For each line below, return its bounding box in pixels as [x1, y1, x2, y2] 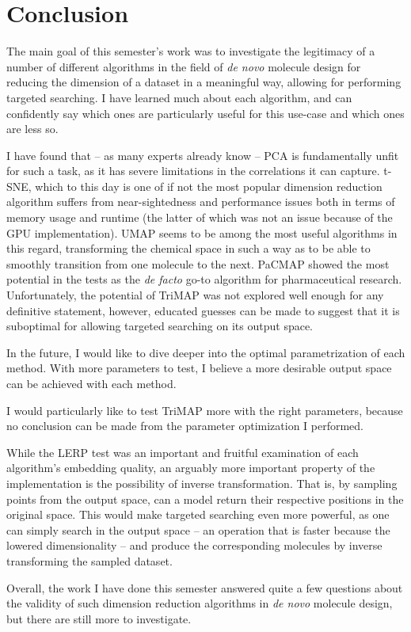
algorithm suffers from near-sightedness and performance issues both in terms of [6, 193, 395, 210]
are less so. [6, 120, 59, 137]
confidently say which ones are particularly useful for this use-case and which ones [6, 105, 405, 121]
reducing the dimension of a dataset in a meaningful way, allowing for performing [6, 74, 401, 90]
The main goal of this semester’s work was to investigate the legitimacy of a [6, 43, 375, 59]
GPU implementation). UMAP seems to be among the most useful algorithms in [6, 224, 398, 241]
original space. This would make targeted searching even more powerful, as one [6, 506, 390, 523]
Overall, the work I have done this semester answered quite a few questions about [6, 579, 403, 596]
